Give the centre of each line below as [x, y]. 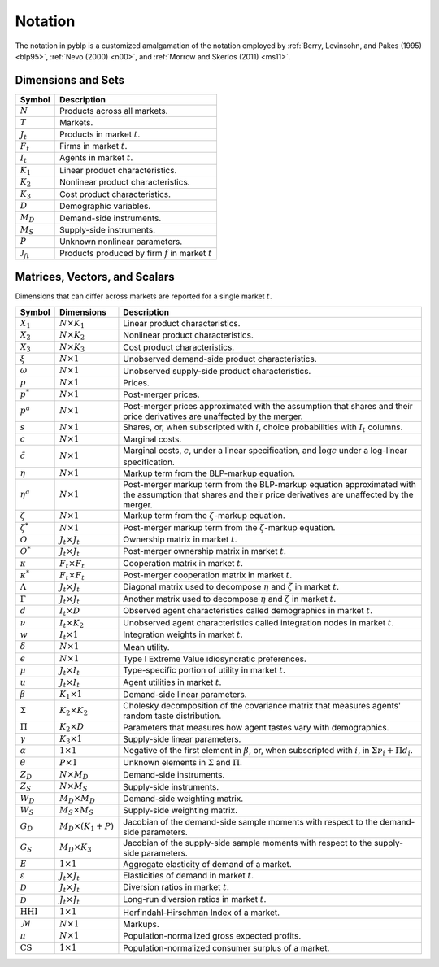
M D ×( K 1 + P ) [87, 828]
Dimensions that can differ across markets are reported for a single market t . [143, 296]
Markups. [141, 924]
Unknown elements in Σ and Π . [183, 762]
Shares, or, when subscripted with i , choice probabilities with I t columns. [263, 428]
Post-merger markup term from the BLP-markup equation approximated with [269, 485]
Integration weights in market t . [183, 634]
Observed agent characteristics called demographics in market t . [248, 611]
